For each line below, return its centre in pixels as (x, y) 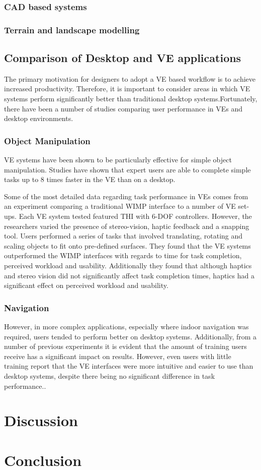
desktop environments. (39, 118)
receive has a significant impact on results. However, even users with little (118, 356)
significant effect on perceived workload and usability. (86, 285)
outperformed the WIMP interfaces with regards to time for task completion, (123, 255)
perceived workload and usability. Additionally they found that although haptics (128, 266)
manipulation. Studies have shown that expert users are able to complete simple (127, 169)
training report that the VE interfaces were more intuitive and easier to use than (129, 366)
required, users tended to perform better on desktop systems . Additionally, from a (130, 336)
